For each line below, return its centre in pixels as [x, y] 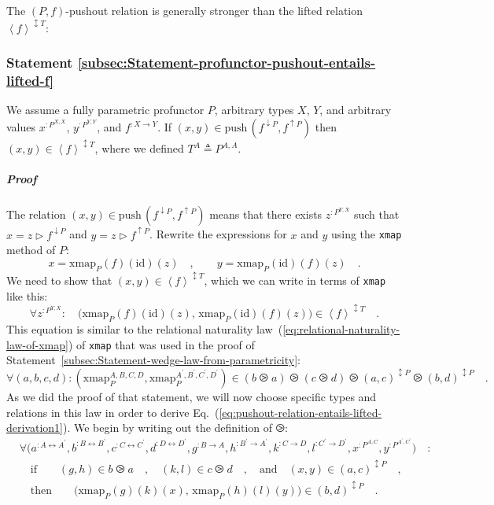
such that [376, 214]
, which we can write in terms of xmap [295, 280]
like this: [27, 295]
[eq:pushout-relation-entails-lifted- [300, 412]
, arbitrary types [254, 110]
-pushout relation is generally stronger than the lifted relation [214, 10]
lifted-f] [30, 81]
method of [31, 250]
